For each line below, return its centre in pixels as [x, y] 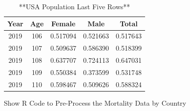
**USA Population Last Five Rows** [74, 6]
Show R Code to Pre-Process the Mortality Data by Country [95, 102]
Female [63, 23]
